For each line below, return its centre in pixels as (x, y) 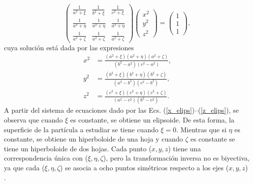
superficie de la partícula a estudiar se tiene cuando (81, 129)
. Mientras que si (201, 129)
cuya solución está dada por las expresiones (69, 47)
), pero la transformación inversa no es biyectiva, (176, 158)
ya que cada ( (24, 167)
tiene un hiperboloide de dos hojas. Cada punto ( (78, 148)
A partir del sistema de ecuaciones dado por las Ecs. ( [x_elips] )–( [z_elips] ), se (121, 110)
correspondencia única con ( (46, 158)
